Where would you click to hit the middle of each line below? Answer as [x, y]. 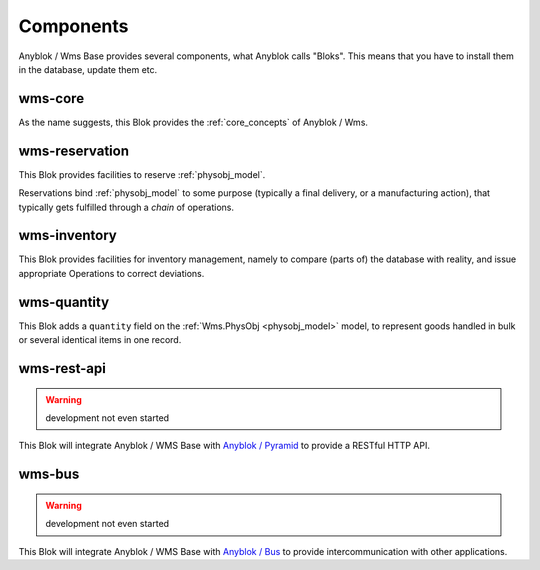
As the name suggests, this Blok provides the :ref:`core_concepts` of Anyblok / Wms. [193, 122]
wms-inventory [67, 235]
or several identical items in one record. [100, 340]
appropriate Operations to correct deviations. [111, 273]
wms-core [51, 98]
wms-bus [49, 474]
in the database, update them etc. [88, 69]
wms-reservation [74, 150]
